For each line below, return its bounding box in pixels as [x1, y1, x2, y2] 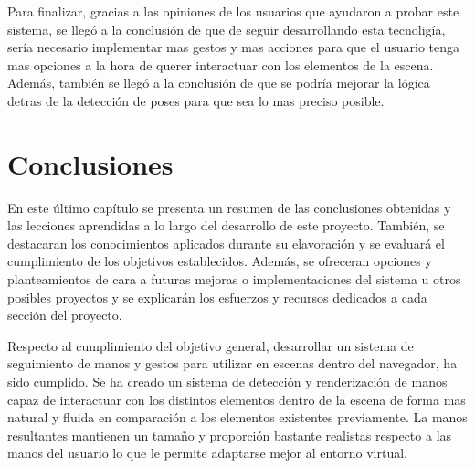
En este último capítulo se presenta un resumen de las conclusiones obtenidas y [7, 197, 451, 217]
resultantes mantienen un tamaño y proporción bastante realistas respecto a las [7, 425, 452, 444]
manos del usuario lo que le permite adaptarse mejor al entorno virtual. [7, 443, 407, 463]
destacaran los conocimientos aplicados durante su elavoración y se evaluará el [7, 233, 445, 252]
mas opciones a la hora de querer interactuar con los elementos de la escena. [7, 55, 434, 74]
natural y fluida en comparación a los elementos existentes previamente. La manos [7, 408, 468, 427]
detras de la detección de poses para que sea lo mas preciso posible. [7, 90, 385, 110]
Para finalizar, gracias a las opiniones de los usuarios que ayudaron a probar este [7, 2, 459, 20]
